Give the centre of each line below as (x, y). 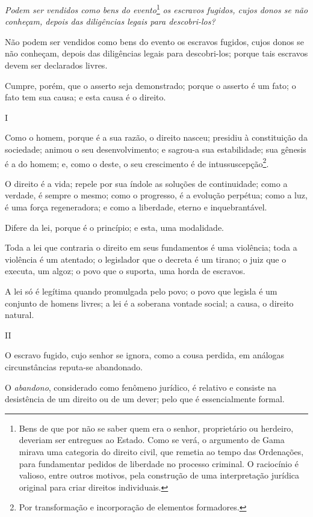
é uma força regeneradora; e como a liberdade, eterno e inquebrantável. (136, 207)
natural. (20, 315)
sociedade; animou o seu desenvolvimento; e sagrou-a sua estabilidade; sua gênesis (156, 149)
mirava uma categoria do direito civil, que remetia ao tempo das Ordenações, (161, 451)
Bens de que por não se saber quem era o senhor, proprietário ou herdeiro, (156, 428)
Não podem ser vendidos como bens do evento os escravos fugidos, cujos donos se (154, 41)
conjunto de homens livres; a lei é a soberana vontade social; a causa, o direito (149, 303)
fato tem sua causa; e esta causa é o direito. (85, 97)
